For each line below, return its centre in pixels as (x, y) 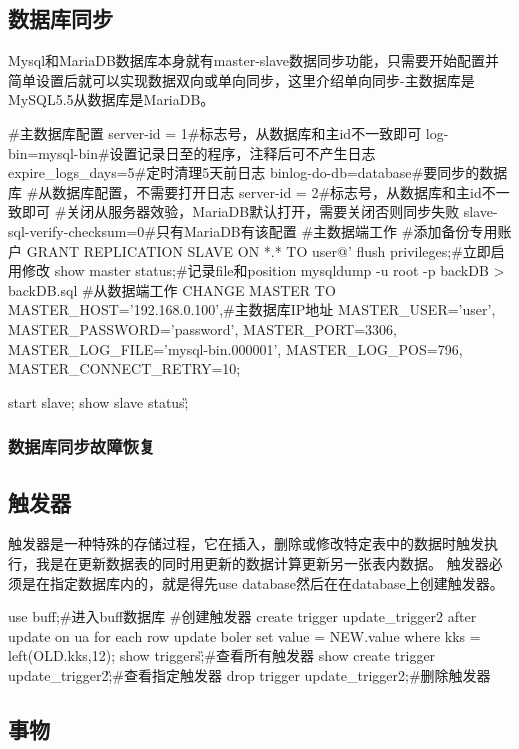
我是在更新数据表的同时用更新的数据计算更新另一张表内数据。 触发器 (262, 562)
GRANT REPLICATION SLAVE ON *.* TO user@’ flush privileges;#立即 (258, 250)
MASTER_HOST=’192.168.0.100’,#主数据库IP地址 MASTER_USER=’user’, (252, 309)
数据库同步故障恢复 (82, 446)
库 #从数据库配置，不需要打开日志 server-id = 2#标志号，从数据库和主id (245, 191)
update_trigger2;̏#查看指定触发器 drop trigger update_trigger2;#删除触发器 (249, 674)
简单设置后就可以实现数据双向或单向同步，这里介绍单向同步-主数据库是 (241, 79)
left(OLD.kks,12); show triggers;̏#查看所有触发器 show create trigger (222, 655)
